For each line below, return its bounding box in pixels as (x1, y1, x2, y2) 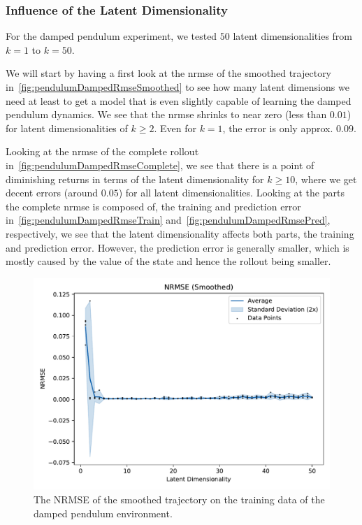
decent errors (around (6, 185, 99, 200)
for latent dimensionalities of (6, 120, 128, 135)
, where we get (295, 171, 357, 186)
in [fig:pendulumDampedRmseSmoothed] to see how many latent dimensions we (6, 80, 349, 94)
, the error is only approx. (222, 120, 333, 135)
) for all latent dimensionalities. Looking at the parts (118, 185, 345, 200)
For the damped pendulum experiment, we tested (6, 29, 217, 43)
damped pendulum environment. (34, 505, 173, 520)
